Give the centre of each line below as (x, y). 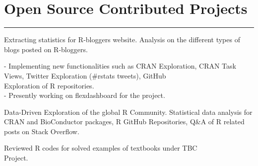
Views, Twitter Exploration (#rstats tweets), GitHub (85, 75)
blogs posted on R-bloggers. (46, 49)
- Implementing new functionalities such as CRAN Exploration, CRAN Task (120, 66)
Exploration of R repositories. (49, 85)
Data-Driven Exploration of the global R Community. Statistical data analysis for (128, 112)
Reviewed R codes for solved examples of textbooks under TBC (101, 148)
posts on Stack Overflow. (42, 131)
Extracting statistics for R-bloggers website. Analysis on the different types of (122, 40)
